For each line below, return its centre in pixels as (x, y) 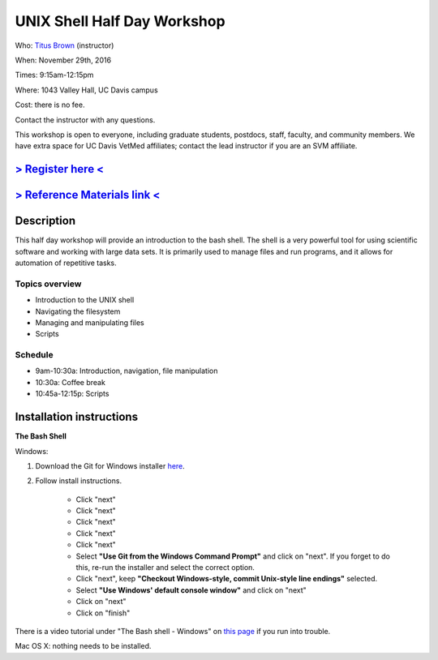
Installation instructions (76, 417)
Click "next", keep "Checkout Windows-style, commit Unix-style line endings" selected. (227, 579)
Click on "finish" (103, 613)
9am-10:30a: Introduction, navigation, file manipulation (127, 371)
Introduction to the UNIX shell (85, 300)
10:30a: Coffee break (70, 382)
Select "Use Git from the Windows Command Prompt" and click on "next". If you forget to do (233, 556)
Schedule (34, 355)
